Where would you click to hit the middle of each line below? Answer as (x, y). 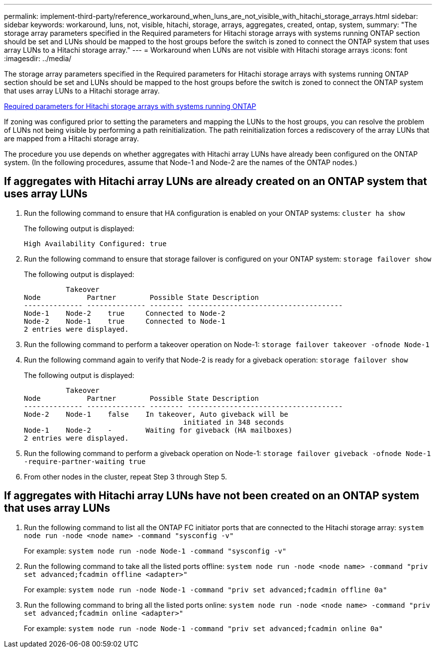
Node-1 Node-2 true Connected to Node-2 (125, 313)
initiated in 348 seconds (234, 422)
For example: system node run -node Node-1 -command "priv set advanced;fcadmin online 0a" (204, 628)
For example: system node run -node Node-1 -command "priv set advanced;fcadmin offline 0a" (206, 589)
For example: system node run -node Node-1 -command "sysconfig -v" (155, 551)
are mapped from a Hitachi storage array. (72, 139)
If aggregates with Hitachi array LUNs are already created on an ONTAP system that (216, 182)
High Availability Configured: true (95, 243)
